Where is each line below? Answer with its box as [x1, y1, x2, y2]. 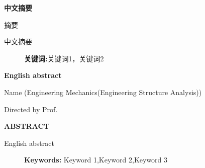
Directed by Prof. [4, 104, 58, 114]
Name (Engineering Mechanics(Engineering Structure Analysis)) [4, 87, 202, 97]
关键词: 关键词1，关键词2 [24, 53, 104, 63]
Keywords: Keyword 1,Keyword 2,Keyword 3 [24, 154, 168, 165]
